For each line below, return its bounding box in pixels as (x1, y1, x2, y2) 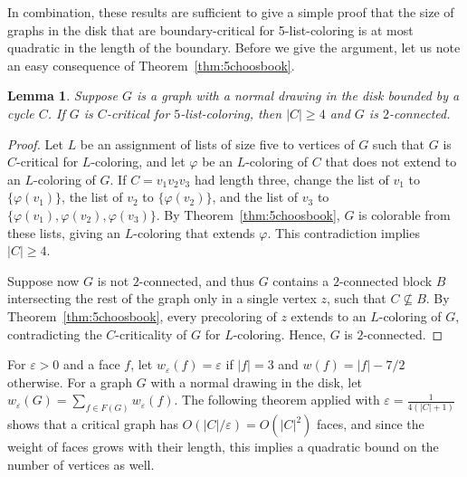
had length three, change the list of (194, 169, 389, 188)
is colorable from (358, 205, 451, 224)
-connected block (338, 271, 433, 290)
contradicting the (7, 324, 102, 343)
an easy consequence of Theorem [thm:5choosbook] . (7, 55, 295, 74)
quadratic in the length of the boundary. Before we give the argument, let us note (7, 38, 461, 57)
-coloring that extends (133, 223, 255, 242)
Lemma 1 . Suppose (7, 86, 119, 105)
